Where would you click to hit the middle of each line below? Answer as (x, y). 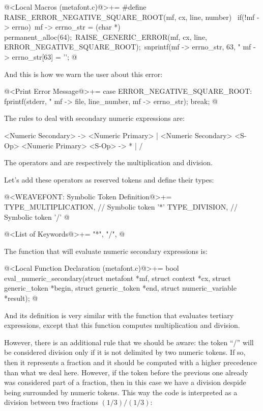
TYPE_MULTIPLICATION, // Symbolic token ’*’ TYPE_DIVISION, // (121, 206)
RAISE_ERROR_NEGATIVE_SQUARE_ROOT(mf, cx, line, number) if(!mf (129, 17)
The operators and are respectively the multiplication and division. (108, 162)
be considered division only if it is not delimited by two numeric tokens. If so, (125, 352)
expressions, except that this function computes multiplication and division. (122, 325)
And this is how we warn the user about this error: (83, 74)
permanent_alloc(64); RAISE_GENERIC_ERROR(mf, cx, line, (106, 36)
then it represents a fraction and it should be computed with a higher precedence (131, 362)
